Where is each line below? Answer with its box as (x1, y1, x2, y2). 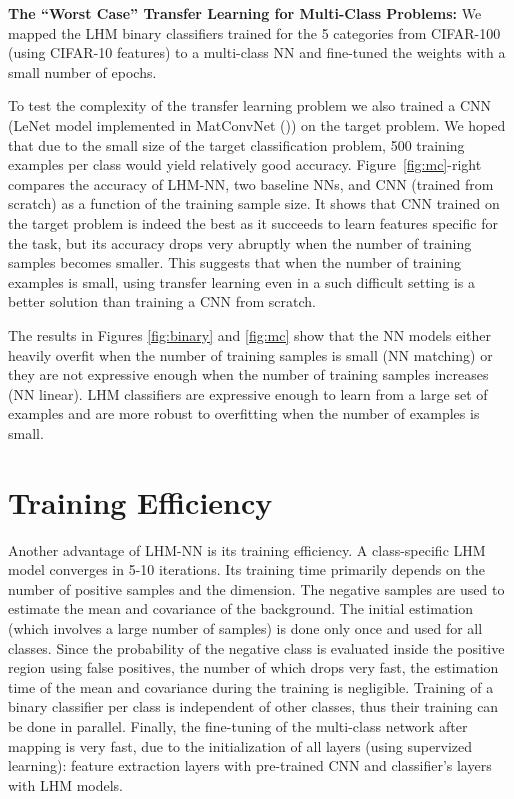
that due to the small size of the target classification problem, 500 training (8, 134, 465, 155)
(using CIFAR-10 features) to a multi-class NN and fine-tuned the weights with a (8, 42, 506, 63)
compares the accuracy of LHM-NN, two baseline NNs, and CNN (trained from (8, 173, 494, 194)
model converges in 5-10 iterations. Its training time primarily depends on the (8, 559, 485, 580)
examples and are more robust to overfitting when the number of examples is (8, 403, 480, 424)
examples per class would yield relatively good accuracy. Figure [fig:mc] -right (8, 154, 482, 175)
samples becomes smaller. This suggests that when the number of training (8, 252, 461, 273)
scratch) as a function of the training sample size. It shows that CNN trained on (8, 193, 500, 214)
